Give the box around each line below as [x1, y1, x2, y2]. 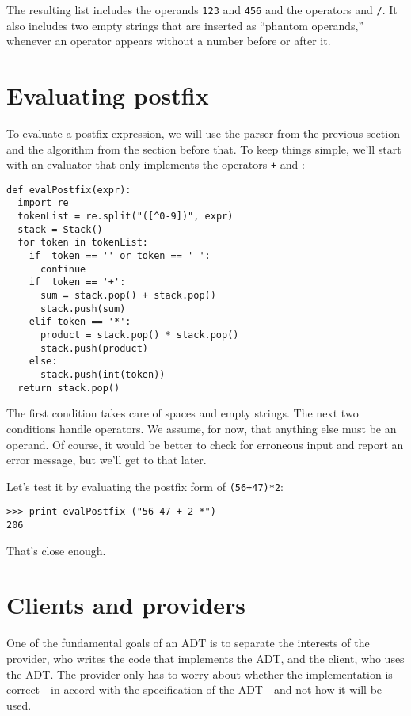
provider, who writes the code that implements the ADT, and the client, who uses [6, 649, 405, 666]
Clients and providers [6, 588, 245, 621]
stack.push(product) [40, 342, 148, 354]
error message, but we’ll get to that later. [6, 451, 207, 468]
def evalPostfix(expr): [6, 184, 131, 196]
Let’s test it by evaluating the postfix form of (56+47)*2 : [6, 478, 284, 494]
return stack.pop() [17, 382, 120, 394]
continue [40, 263, 86, 275]
